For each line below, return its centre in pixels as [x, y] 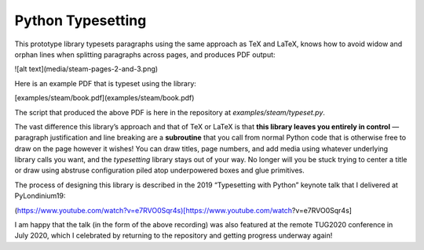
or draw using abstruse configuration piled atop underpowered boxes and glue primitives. [160, 170]
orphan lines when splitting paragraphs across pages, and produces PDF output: [145, 54]
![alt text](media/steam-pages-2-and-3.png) [86, 69]
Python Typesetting [80, 20]
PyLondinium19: [40, 196]
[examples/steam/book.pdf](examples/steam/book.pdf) [104, 98]
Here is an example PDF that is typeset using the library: [105, 83]
